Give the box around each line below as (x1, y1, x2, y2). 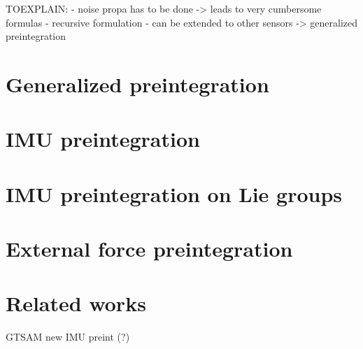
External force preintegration (6, 234, 293, 263)
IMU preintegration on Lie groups (6, 179, 343, 208)
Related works (6, 289, 146, 318)
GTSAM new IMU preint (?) (6, 329, 130, 344)
